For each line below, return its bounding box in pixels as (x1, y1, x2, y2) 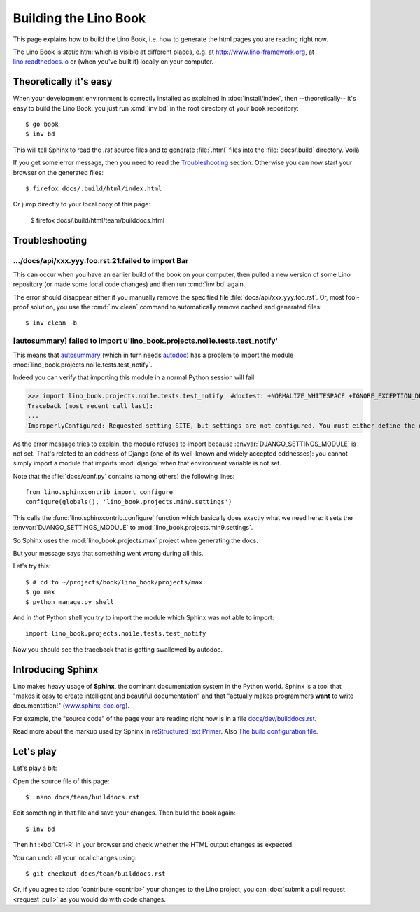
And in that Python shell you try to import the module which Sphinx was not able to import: (13, 613, 274, 622)
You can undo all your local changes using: (13, 853, 137, 862)
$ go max (25, 588, 55, 596)
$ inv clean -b (25, 319, 78, 327)
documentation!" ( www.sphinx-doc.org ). (13, 701, 129, 710)
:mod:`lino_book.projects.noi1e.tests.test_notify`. (13, 360, 153, 369)
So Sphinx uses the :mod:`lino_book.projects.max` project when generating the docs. (13, 536, 258, 545)
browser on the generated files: (13, 168, 104, 176)
